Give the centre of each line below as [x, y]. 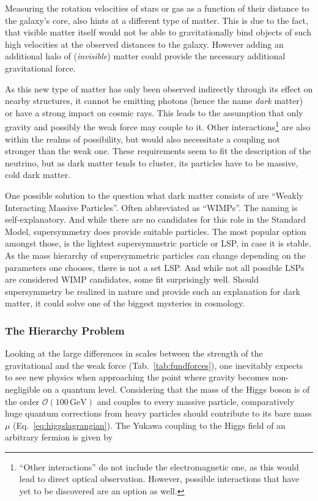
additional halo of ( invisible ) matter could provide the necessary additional [145, 56]
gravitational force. [40, 68]
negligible [23, 389]
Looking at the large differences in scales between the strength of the [134, 353]
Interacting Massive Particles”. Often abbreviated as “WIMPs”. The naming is [151, 207]
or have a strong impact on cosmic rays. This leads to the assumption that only [154, 112]
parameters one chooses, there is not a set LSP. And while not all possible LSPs [155, 267]
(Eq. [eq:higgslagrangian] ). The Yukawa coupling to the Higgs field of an [149, 425]
